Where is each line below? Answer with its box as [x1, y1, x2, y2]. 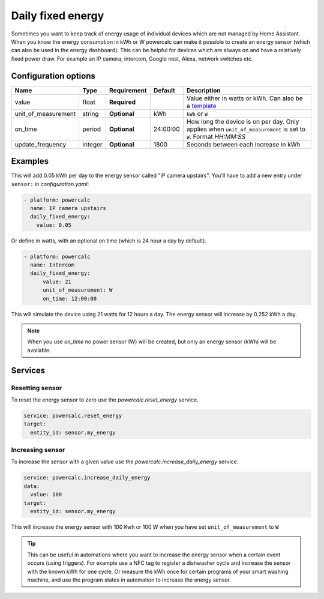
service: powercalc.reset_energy [23, 412, 122, 419]
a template [186, 101, 217, 110]
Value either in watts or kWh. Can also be [186, 94, 303, 102]
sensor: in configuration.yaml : [11, 180, 89, 187]
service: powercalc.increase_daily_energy [23, 474, 151, 481]
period [82, 125, 101, 133]
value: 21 [43, 278, 72, 285]
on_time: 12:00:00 [43, 295, 97, 302]
